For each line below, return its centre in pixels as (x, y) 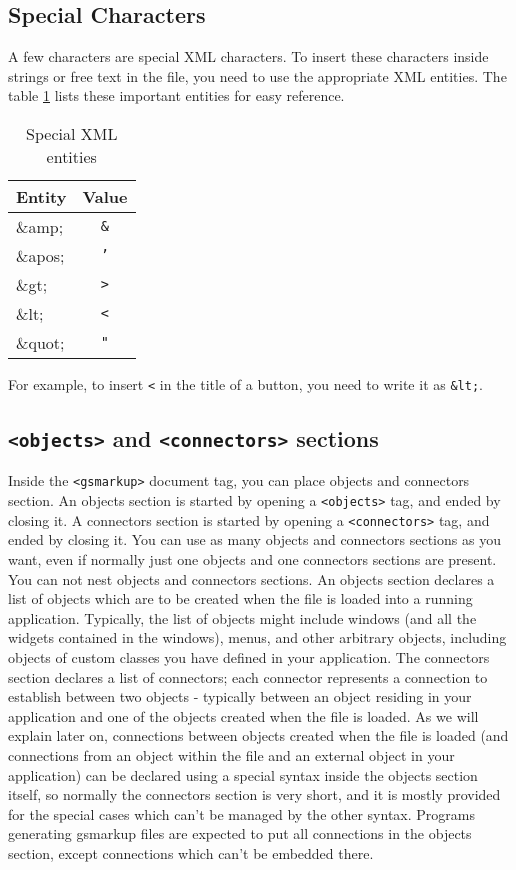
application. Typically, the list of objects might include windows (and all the (242, 617)
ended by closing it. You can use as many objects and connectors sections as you (254, 539)
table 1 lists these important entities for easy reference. (176, 95)
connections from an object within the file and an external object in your (231, 754)
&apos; (40, 255)
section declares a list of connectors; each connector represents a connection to (248, 676)
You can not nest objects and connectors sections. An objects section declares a (251, 578)
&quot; (40, 342)
